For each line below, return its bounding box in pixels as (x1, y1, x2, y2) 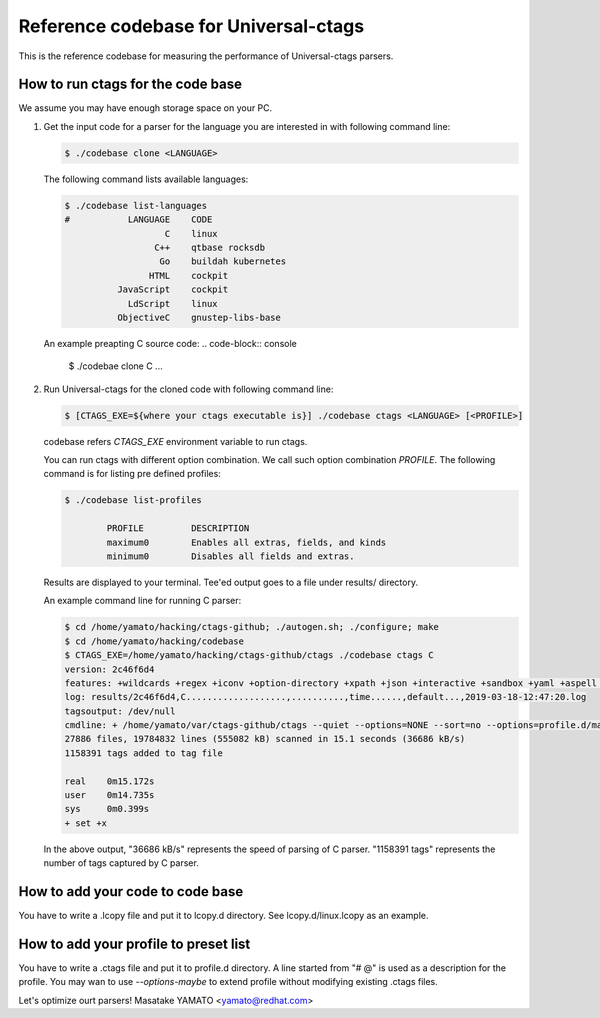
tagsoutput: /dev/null (64, 705, 176, 717)
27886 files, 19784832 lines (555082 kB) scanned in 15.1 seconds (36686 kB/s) (64, 733, 466, 745)
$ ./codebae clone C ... (68, 360, 164, 372)
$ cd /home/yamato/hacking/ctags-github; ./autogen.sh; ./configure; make (64, 621, 440, 633)
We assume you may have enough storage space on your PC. (18, 102, 273, 114)
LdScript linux (127, 298, 219, 309)
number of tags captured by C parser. (43, 857, 199, 869)
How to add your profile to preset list (18, 935, 251, 952)
